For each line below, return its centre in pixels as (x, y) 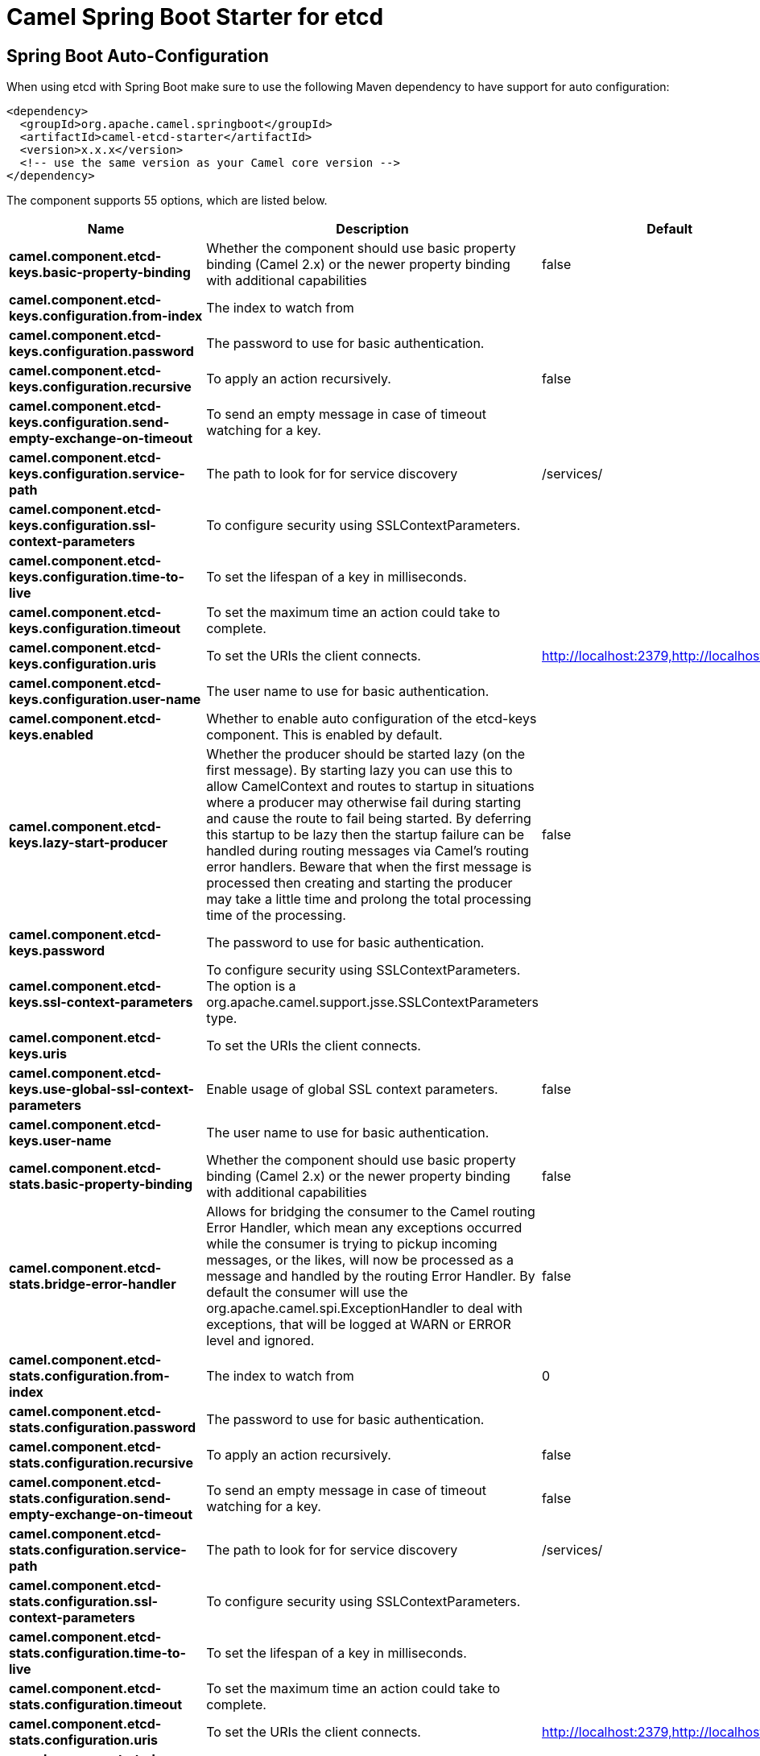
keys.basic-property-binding (100, 273)
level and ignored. (260, 1341)
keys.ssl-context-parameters (101, 1002)
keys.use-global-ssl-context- (102, 1089)
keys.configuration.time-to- (97, 577)
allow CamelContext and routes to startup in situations (370, 787)
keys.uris (38, 1054)
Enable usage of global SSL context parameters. (352, 1089)
